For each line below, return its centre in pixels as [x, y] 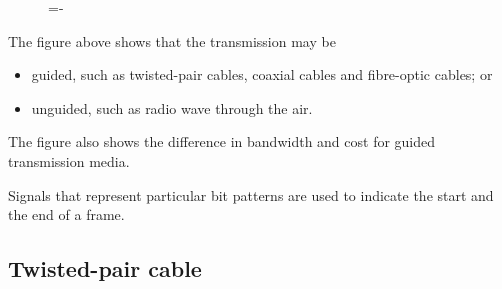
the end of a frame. [66, 214]
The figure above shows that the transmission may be [172, 40]
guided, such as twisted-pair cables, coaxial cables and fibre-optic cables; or [262, 74]
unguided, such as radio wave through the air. [172, 107]
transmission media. [69, 160]
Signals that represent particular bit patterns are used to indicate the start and [251, 194]
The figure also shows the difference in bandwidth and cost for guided [222, 141]
